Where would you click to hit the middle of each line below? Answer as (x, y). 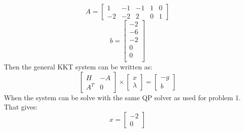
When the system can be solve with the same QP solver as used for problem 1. (122, 97)
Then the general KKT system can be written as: (78, 67)
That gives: (21, 107)
